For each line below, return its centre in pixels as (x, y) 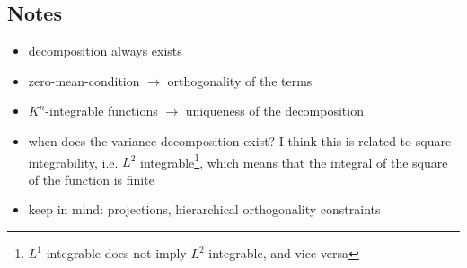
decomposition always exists (105, 51)
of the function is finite (91, 179)
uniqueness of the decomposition (274, 111)
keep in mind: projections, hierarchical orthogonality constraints (204, 209)
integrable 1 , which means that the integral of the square (294, 160)
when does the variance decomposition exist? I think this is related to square (240, 140)
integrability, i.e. (73, 162)
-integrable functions (101, 111)
